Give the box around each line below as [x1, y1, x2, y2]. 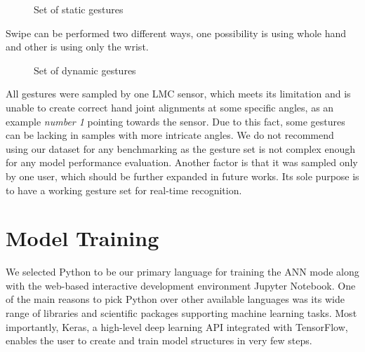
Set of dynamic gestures [34, 62, 136, 77]
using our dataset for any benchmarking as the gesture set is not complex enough [6, 141, 355, 156]
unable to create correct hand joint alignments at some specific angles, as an [6, 100, 334, 114]
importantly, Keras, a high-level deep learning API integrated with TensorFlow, [6, 319, 348, 334]
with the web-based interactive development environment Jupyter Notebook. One [6, 278, 356, 292]
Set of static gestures [34, 2, 124, 16]
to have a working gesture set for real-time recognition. [6, 182, 242, 197]
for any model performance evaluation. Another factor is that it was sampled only [6, 155, 358, 170]
